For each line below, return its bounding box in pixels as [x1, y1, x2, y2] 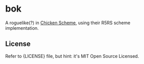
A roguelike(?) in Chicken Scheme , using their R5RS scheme [5, 20, 130, 26]
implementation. [5, 25, 39, 31]
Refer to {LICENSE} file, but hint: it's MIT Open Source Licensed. [5, 53, 139, 59]
